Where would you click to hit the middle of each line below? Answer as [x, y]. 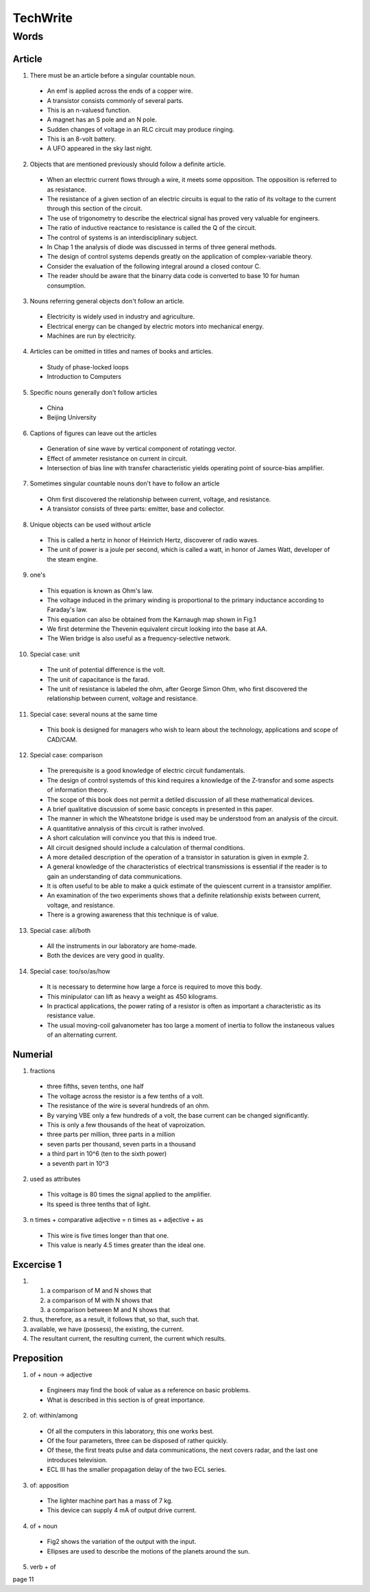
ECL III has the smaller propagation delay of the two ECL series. [137, 1470]
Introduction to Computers [84, 377]
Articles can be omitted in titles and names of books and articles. [121, 351]
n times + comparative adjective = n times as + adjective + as [116, 1220]
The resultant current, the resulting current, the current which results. [128, 1339]
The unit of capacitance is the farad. [98, 679]
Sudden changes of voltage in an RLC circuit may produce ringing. [141, 129]
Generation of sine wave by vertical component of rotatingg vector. [141, 449]
